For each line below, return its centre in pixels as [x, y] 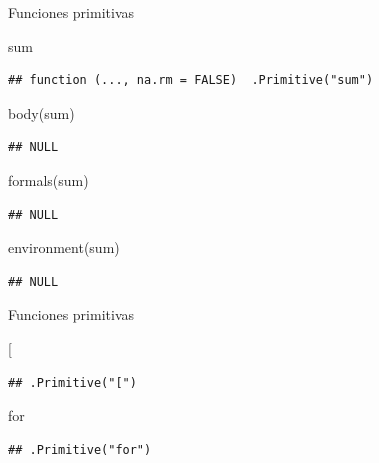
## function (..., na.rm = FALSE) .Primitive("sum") [191, 80]
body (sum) [41, 112]
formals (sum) [48, 179]
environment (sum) [64, 247]
